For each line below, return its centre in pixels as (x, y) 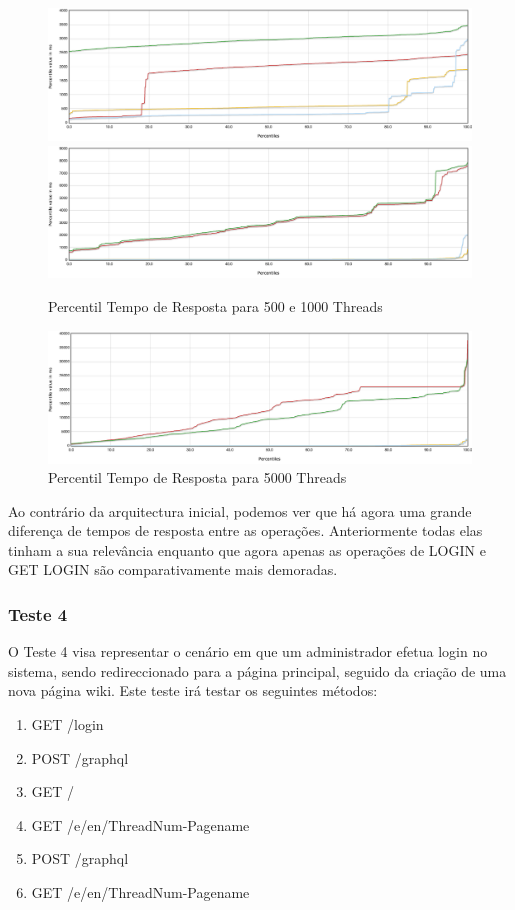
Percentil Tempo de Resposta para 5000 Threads (197, 477)
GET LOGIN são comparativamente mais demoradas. (173, 569)
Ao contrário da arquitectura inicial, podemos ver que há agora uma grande (240, 510)
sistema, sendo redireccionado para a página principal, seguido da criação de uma (257, 670)
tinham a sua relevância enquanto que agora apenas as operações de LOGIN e (247, 549)
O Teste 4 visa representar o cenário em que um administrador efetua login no (248, 651)
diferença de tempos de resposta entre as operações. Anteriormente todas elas (245, 530)
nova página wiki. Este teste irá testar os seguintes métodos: (193, 690)
